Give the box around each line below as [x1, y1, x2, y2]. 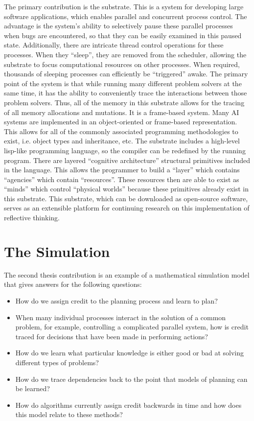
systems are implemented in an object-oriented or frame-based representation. [4, 117, 237, 127]
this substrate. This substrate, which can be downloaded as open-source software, [4, 193, 248, 203]
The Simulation [4, 241, 110, 261]
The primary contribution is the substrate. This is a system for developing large [4, 1, 244, 11]
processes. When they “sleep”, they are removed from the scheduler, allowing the [4, 49, 247, 59]
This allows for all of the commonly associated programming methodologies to [4, 126, 238, 136]
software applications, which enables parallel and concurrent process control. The [4, 11, 247, 21]
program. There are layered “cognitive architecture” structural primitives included [4, 155, 250, 165]
